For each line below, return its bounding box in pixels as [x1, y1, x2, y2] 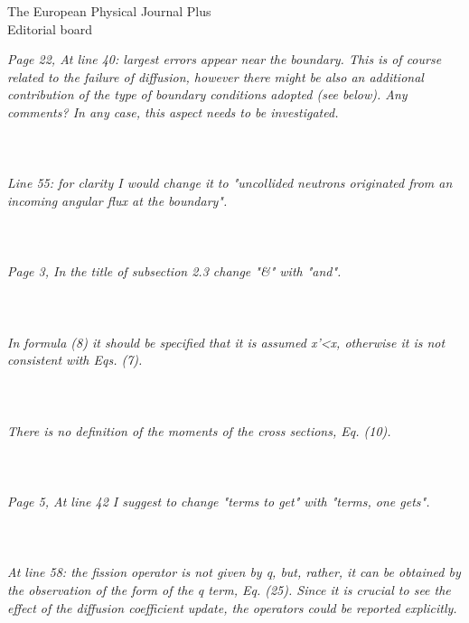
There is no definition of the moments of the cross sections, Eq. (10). [7, 421, 391, 440]
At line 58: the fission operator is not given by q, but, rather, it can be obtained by [7, 563, 461, 581]
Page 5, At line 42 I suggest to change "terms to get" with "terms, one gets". [7, 492, 430, 511]
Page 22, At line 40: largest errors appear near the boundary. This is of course [7, 50, 442, 69]
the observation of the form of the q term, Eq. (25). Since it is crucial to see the [7, 581, 451, 599]
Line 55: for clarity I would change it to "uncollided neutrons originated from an [7, 173, 453, 192]
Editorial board [7, 19, 93, 38]
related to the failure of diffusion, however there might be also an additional [7, 67, 424, 86]
